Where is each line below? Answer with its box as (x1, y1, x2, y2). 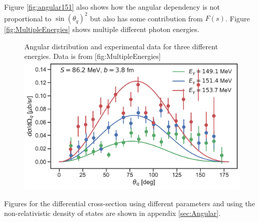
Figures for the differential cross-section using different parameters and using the (4, 198, 255, 208)
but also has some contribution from (90, 13, 203, 23)
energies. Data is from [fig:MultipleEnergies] (24, 51, 161, 61)
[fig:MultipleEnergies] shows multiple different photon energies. (4, 24, 200, 35)
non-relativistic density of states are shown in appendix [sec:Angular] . (4, 208, 221, 218)
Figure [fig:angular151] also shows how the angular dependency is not (4, 2, 220, 12)
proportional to (4, 13, 52, 23)
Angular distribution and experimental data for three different (24, 41, 218, 51)
